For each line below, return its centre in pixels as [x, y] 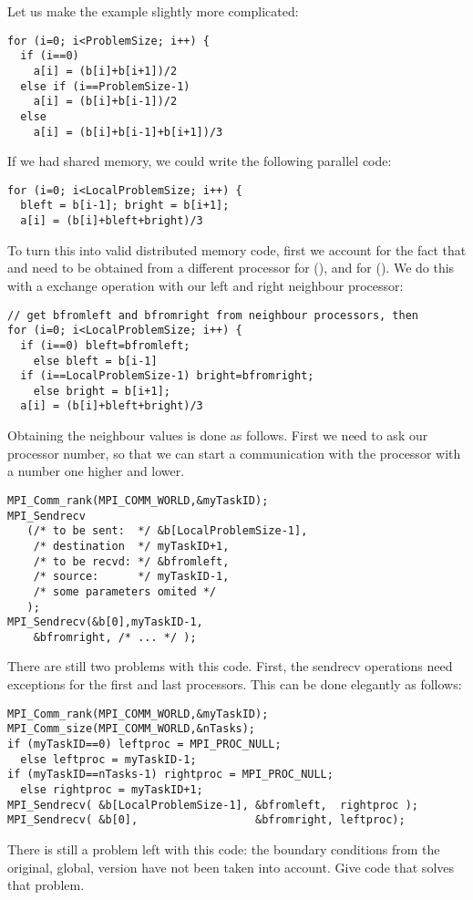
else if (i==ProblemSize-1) [105, 86]
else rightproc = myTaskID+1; [112, 789]
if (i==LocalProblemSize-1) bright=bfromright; [167, 376]
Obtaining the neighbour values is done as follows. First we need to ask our [218, 435]
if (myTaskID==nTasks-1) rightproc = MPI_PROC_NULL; [170, 775]
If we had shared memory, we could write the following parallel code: [200, 161]
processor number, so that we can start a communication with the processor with [234, 453]
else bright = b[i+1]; [102, 391]
